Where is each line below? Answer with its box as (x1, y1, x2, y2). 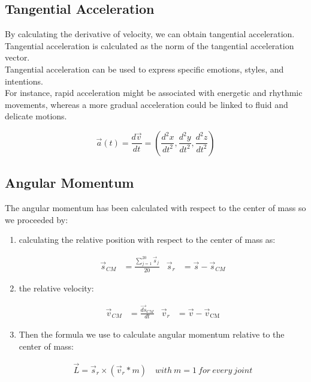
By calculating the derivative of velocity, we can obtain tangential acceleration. (5, 28, 295, 40)
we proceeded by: (5, 213, 68, 225)
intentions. (5, 74, 43, 87)
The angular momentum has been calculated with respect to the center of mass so (5, 201, 306, 214)
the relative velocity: (19, 281, 94, 294)
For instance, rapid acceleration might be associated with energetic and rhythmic (5, 86, 303, 99)
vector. (5, 51, 30, 64)
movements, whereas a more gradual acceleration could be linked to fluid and (5, 98, 288, 110)
